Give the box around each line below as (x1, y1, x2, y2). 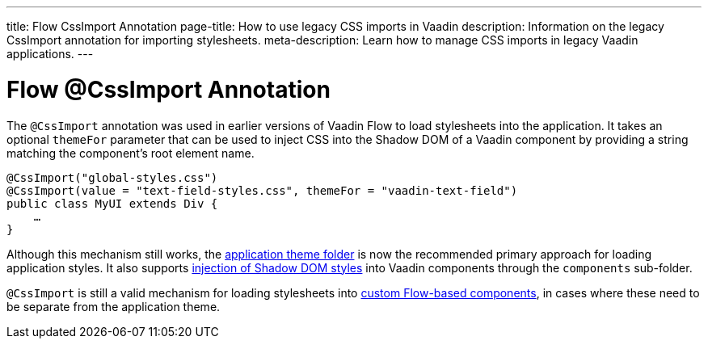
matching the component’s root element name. (6, 145, 255, 160)
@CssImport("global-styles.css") (6, 170, 218, 184)
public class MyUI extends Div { (6, 196, 218, 210)
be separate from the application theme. (6, 299, 221, 313)
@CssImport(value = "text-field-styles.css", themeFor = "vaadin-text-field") (6, 183, 518, 197)
